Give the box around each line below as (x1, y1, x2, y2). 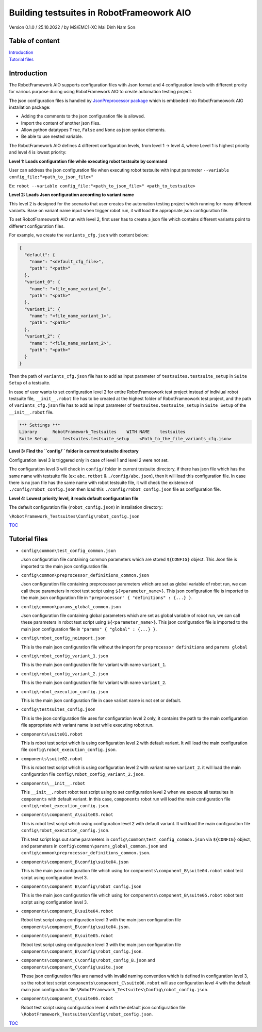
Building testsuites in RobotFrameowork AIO (9, 7, 192, 18)
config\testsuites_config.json (21, 707, 96, 712)
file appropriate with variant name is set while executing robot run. (21, 722, 154, 728)
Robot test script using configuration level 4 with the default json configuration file (21, 1004, 186, 1010)
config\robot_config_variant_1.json (21, 653, 109, 659)
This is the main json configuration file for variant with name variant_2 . (21, 680, 167, 685)
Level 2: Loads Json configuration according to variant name (9, 192, 134, 198)
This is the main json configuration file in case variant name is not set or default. (21, 697, 181, 703)
